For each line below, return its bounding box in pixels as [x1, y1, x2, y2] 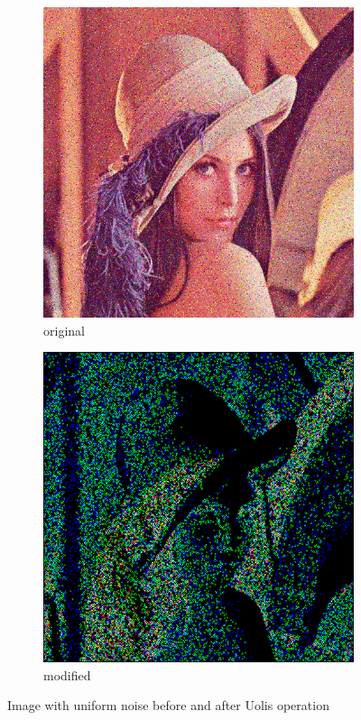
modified [43, 665, 91, 684]
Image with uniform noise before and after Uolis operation [7, 696, 329, 715]
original [43, 320, 85, 339]
